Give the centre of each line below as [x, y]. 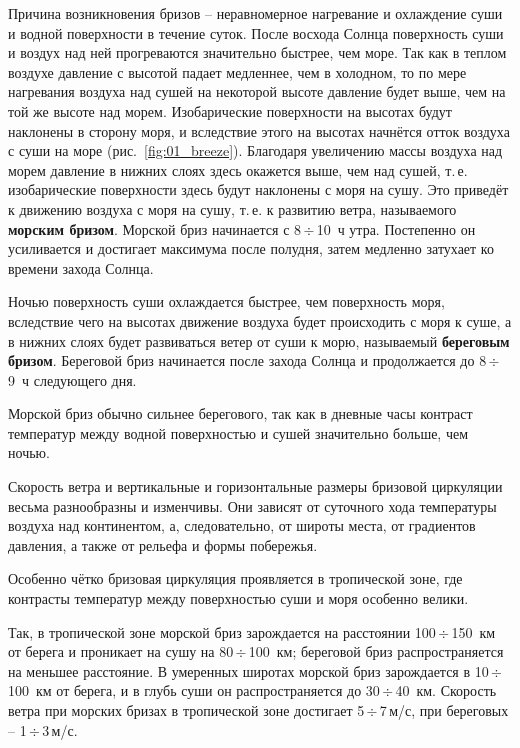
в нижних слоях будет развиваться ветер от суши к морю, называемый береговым [259, 340]
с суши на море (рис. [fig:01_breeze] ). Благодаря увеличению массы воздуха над [255, 150]
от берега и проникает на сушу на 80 [121, 651]
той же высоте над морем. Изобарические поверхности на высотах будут [230, 110]
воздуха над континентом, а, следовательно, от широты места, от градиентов [242, 525]
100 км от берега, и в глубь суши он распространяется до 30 [194, 690]
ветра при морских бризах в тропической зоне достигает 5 [186, 710]
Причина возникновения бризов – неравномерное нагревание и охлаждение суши [255, 13]
